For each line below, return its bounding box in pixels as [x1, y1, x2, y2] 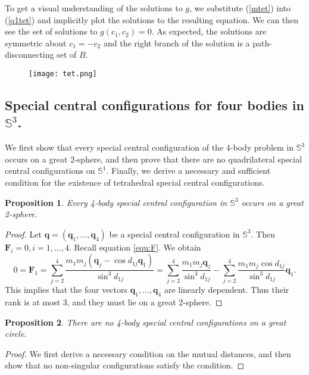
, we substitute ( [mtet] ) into [189, 2, 291, 14]
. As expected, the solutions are [151, 25, 267, 37]
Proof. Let [5, 227, 42, 240]
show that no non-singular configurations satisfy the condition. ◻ [5, 359, 245, 371]
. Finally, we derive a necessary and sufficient [106, 164, 271, 177]
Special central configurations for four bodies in [5, 96, 304, 114]
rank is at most [5, 295, 61, 308]
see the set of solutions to [5, 25, 98, 37]
